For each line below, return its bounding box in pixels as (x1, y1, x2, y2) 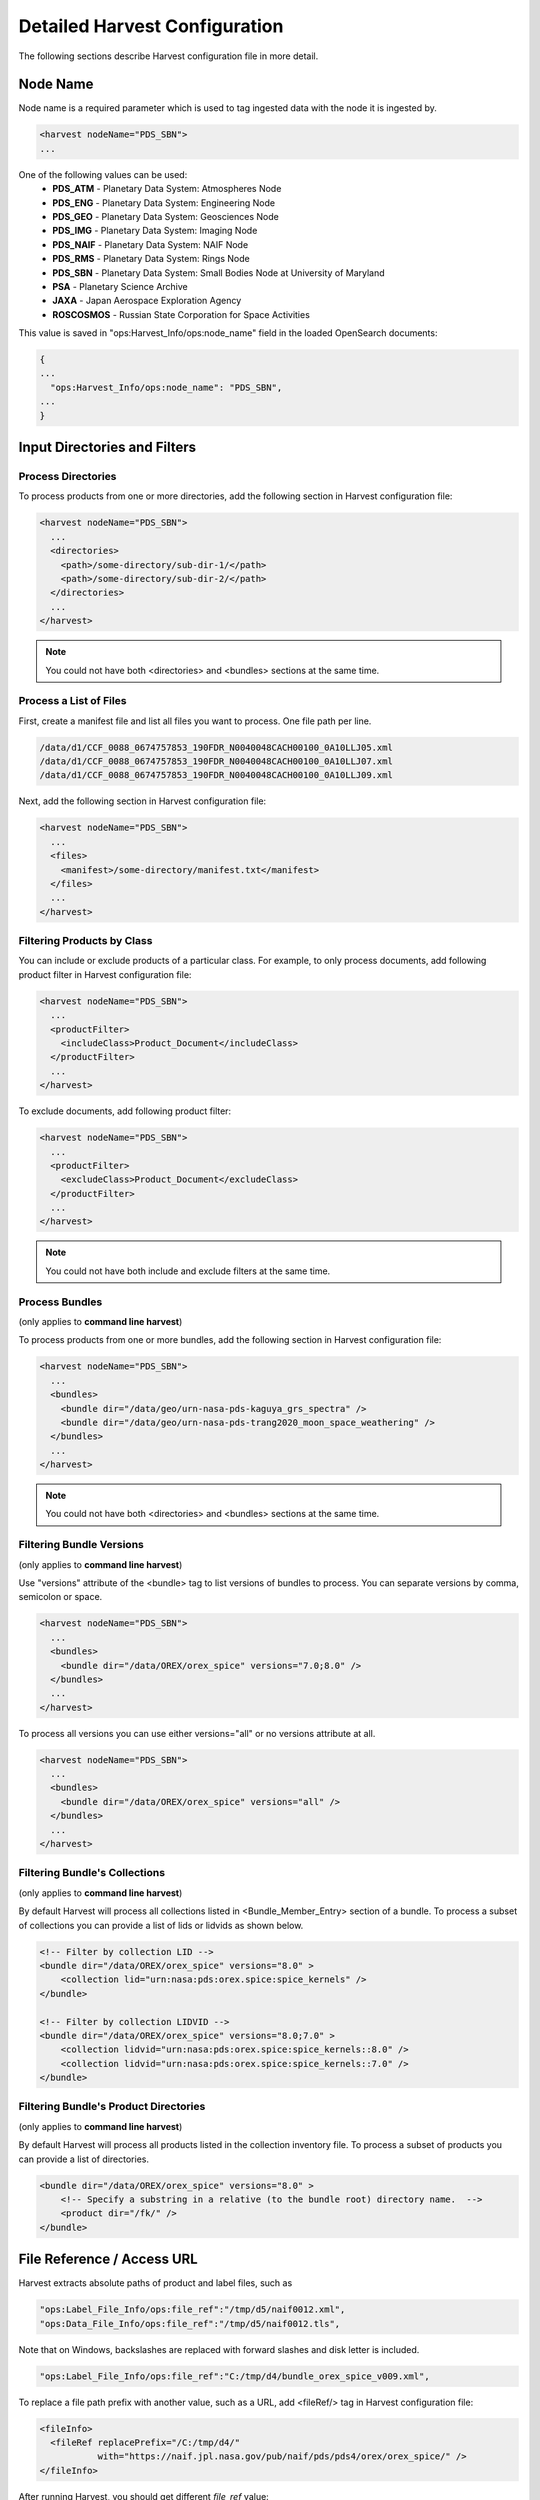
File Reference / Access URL (18, 2251, 199, 2268)
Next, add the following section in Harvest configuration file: (18, 795, 267, 807)
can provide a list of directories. (18, 2153, 150, 2165)
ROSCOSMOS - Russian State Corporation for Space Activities (52, 308, 310, 320)
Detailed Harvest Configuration (18, 15, 284, 37)
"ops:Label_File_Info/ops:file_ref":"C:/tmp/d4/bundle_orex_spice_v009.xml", (39, 2370, 430, 2382)
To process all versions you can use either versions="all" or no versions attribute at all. (18, 1727, 376, 1739)
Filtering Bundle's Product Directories (18, 2100, 206, 2114)
